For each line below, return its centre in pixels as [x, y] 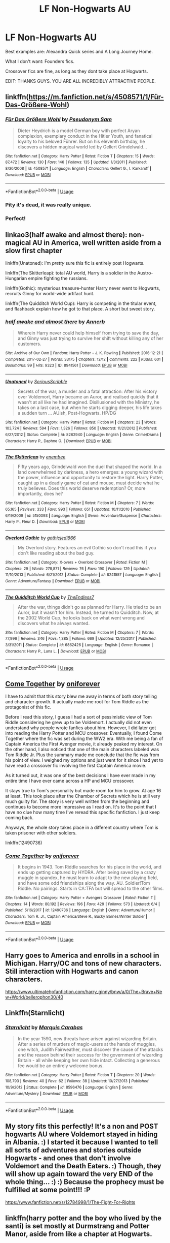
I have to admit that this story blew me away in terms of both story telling [81, 696]
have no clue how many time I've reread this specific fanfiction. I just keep [83, 812]
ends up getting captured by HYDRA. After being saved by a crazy [87, 873]
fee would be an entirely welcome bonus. [60, 1066]
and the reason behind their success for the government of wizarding [90, 1054]
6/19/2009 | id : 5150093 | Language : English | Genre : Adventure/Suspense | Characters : [83, 516]
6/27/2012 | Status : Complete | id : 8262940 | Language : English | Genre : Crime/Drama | [83, 435]
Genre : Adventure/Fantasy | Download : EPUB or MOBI [53, 581]
